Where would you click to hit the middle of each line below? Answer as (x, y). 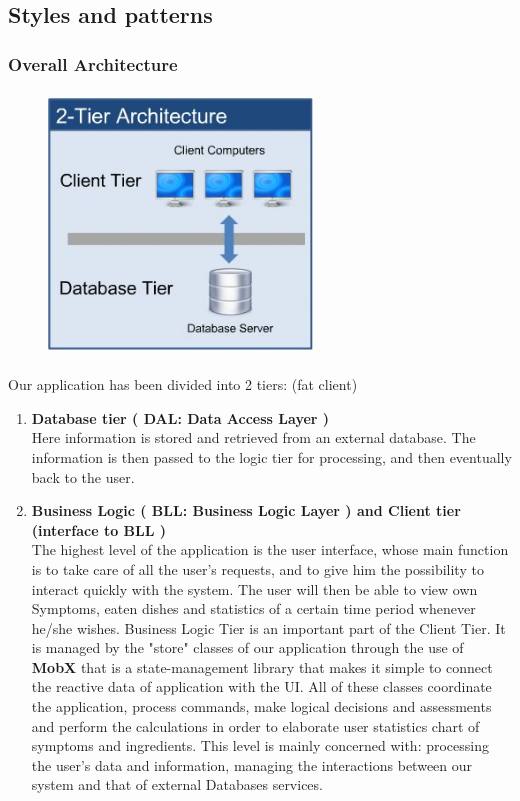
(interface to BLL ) (99, 529)
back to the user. (83, 476)
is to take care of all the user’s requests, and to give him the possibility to (257, 568)
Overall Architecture (93, 63)
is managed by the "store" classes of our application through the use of (247, 647)
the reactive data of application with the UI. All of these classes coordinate (261, 686)
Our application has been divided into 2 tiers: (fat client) (183, 384)
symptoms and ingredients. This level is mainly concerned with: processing (260, 745)
